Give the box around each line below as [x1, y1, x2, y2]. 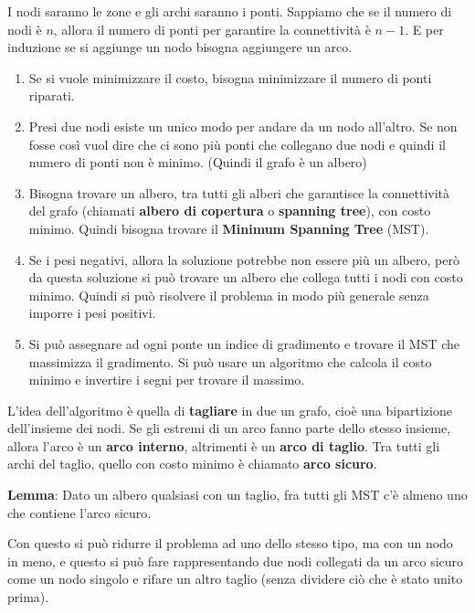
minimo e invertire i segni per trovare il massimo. [28, 370, 305, 389]
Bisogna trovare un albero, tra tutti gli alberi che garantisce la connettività [28, 183, 450, 202]
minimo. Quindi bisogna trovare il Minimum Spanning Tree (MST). [28, 218, 429, 238]
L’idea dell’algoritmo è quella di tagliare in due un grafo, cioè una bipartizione [7, 400, 452, 419]
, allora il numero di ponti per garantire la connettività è [53, 19, 371, 38]
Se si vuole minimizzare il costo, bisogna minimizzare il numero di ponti [28, 68, 432, 87]
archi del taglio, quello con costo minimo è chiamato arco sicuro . [7, 454, 377, 473]
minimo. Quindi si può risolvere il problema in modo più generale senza [28, 285, 429, 304]
